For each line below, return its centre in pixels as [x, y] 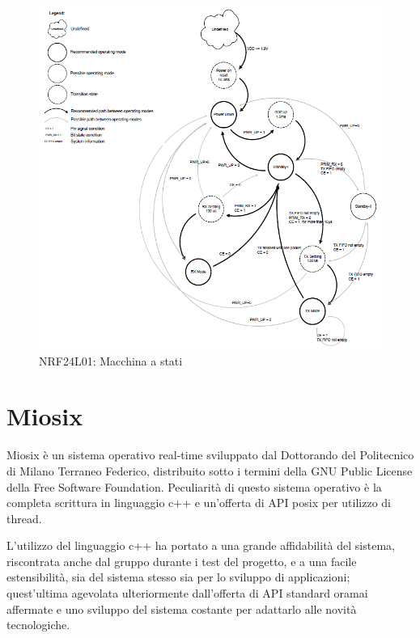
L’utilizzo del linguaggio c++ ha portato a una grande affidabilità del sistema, [201, 545]
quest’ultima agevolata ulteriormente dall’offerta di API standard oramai [187, 593]
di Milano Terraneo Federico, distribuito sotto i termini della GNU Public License [210, 470]
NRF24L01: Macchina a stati [111, 360]
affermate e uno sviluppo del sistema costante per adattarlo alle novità [182, 608]
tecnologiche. [38, 625]
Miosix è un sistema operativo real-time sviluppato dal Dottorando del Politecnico [210, 455]
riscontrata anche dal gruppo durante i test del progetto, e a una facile [182, 561]
